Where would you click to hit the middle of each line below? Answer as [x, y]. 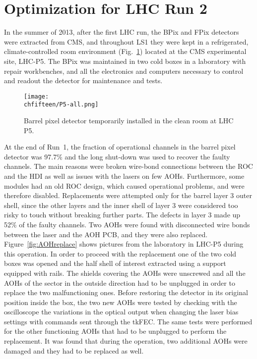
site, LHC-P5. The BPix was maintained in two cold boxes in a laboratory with [125, 61]
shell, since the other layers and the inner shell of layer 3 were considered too [121, 205]
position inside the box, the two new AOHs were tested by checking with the [121, 302]
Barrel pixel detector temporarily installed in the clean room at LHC [129, 120]
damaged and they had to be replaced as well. [74, 350]
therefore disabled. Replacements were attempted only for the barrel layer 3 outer [128, 195]
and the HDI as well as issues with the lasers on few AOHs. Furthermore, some [124, 176]
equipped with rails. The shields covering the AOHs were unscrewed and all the [125, 273]
